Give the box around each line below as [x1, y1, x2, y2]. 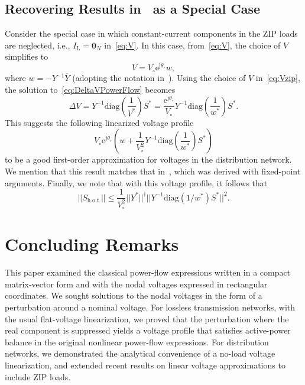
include [5, 370, 31, 383]
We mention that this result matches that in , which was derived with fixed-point [5, 164, 301, 177]
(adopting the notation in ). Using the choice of [72, 72, 246, 84]
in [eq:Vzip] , [255, 72, 300, 84]
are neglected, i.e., [5, 38, 70, 51]
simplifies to [5, 50, 48, 63]
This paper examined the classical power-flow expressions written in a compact [5, 266, 291, 279]
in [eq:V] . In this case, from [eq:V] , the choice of [104, 38, 281, 51]
